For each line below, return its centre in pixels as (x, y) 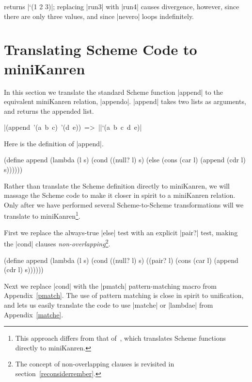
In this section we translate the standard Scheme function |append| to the (113, 92)
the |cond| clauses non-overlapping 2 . (57, 243)
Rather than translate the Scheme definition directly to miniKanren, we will (117, 185)
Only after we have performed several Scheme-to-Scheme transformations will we (124, 204)
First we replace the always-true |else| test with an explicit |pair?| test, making (121, 232)
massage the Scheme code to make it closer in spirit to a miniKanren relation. (120, 195)
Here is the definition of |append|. (54, 143)
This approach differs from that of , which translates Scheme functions (120, 338)
